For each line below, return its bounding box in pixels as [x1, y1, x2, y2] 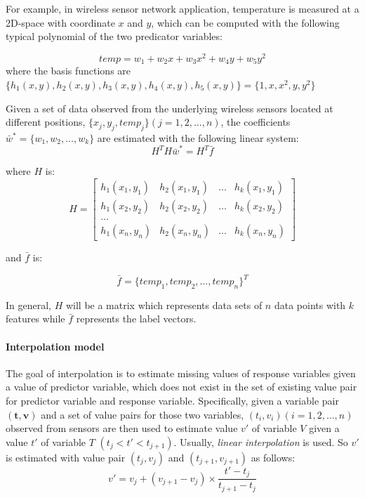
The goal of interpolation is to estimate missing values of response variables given [6, 365, 356, 380]
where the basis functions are [6, 63, 131, 78]
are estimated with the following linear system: [97, 130, 299, 145]
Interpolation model [6, 339, 105, 353]
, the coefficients [220, 114, 291, 129]
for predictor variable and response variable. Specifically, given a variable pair [6, 393, 339, 407]
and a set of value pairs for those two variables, [41, 407, 244, 421]
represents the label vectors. [76, 311, 197, 326]
